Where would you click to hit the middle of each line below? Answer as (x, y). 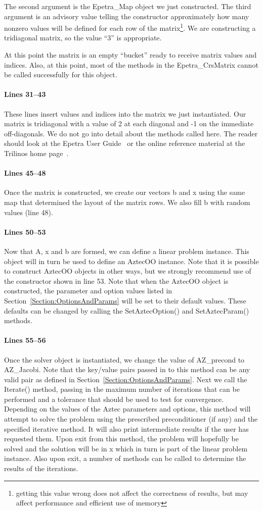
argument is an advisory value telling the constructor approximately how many (127, 16)
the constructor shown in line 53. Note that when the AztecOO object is (116, 280)
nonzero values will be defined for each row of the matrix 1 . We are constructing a (130, 27)
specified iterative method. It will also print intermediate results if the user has (126, 428)
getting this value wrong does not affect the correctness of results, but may (132, 493)
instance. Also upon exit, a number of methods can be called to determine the (125, 458)
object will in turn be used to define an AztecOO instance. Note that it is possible (131, 261)
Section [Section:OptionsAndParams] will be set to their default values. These (125, 300)
